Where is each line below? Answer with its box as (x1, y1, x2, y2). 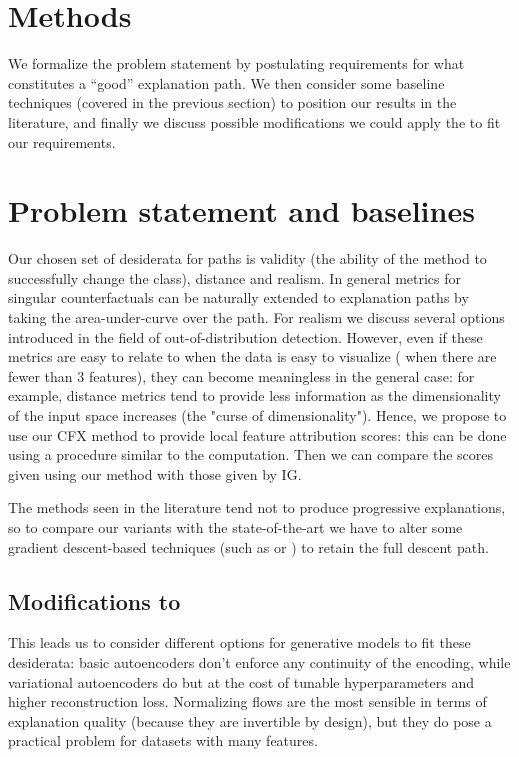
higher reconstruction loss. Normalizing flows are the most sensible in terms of (8, 691, 487, 712)
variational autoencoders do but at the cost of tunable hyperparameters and (8, 671, 474, 692)
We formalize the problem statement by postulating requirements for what (8, 53, 465, 74)
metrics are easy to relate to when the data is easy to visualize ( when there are (8, 346, 497, 367)
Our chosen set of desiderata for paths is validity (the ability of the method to (8, 248, 487, 269)
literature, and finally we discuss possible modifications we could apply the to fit (8, 111, 501, 132)
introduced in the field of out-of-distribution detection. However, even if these (8, 326, 483, 347)
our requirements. (8, 131, 116, 152)
